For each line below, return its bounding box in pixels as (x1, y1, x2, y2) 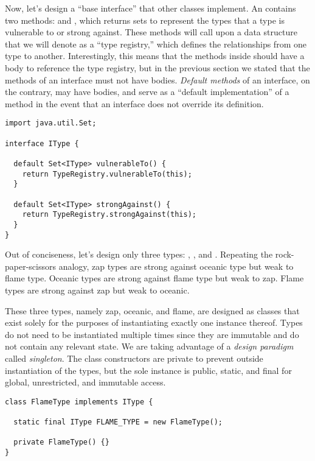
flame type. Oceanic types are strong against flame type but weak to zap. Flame (5, 272, 304, 284)
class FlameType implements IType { (5, 397, 153, 406)
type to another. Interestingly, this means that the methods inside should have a (5, 49, 305, 62)
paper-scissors (5, 259, 56, 272)
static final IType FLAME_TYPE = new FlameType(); (13, 418, 223, 427)
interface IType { (5, 139, 79, 148)
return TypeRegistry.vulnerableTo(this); (22, 169, 192, 178)
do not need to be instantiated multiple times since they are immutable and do (5, 328, 299, 340)
